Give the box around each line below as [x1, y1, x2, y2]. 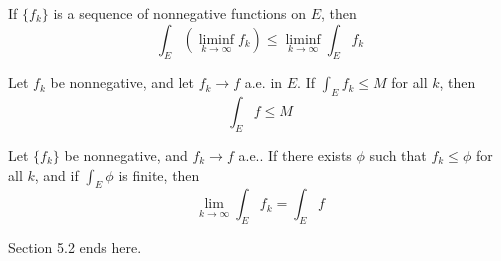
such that [369, 144, 427, 165]
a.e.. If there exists [238, 144, 352, 165]
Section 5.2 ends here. [8, 237, 142, 258]
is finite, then [118, 164, 200, 185]
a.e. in [244, 72, 283, 93]
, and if [34, 164, 79, 185]
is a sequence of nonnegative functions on [53, 3, 307, 23]
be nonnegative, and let [50, 72, 195, 93]
